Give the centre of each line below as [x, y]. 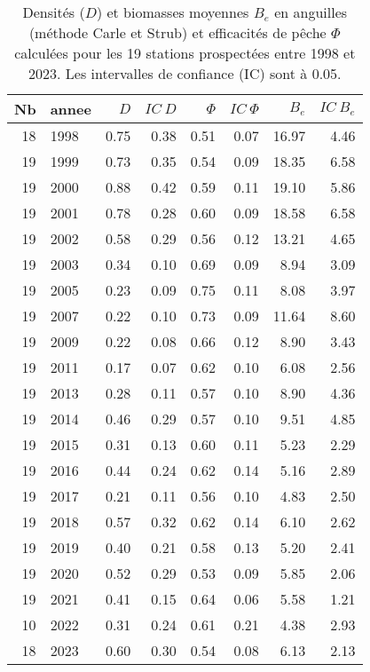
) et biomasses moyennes [173, 12]
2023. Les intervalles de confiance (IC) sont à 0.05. [185, 73]
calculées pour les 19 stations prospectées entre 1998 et [185, 53]
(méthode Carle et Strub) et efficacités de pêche [177, 32]
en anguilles [311, 12]
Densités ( [54, 12]
